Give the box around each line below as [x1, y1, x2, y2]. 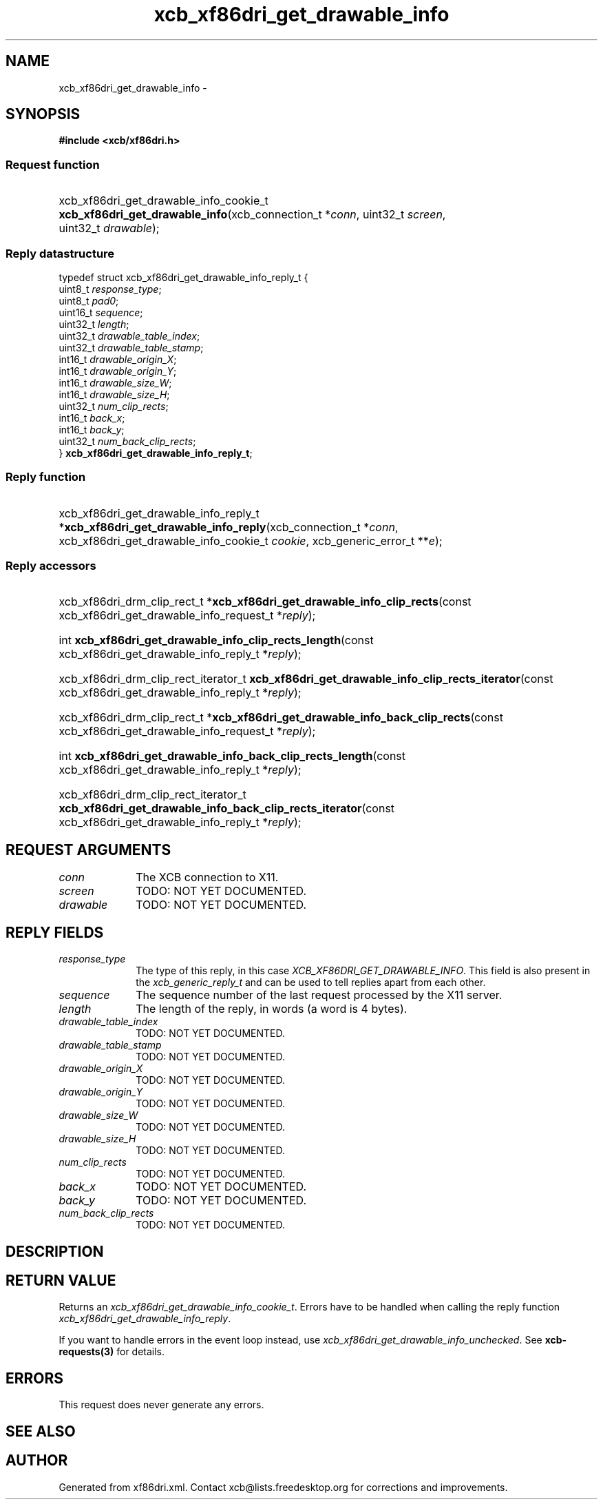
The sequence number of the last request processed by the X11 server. [136, 988, 502, 1002]
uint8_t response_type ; [59, 282, 162, 295]
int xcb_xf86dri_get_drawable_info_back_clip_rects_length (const [59, 749, 406, 763]
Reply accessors [6, 559, 96, 573]
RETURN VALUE [6, 1271, 116, 1289]
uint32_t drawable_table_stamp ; [59, 341, 204, 353]
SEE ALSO [6, 1422, 76, 1440]
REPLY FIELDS [6, 923, 104, 941]
